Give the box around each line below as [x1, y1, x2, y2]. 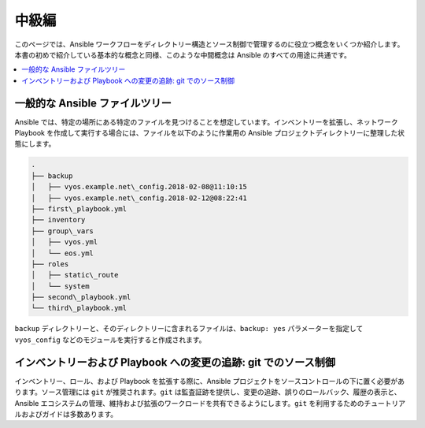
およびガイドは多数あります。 [20, 409, 118, 419]
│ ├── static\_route [31, 270, 119, 280]
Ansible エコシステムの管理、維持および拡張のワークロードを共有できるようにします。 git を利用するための [14, 398, 364, 408]
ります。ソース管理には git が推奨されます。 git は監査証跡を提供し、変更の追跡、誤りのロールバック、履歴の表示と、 [14, 387, 401, 397]
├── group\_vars [31, 226, 94, 236]
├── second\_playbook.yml [31, 292, 131, 302]
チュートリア [363, 398, 405, 408]
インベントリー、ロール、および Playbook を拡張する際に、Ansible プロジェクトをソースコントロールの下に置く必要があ [14, 376, 405, 385]
